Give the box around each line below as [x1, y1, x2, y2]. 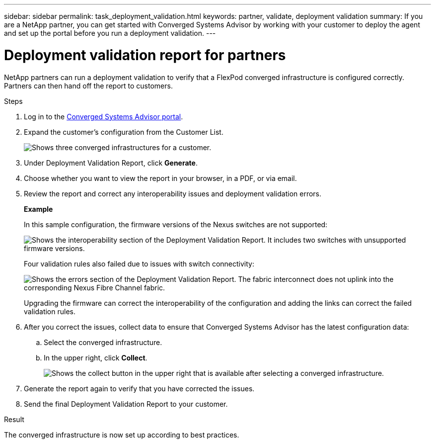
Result [4, 415, 24, 424]
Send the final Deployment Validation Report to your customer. [24, 399, 228, 408]
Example [24, 204, 53, 213]
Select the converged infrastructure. [44, 338, 162, 347]
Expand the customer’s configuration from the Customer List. [24, 127, 223, 136]
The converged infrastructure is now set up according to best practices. [4, 430, 239, 439]
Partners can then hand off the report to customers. [4, 81, 173, 90]
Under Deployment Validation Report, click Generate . [24, 158, 198, 167]
